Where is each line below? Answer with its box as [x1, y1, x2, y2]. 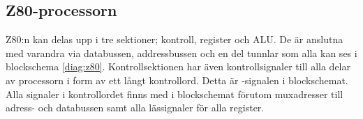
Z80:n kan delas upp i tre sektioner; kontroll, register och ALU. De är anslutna [6, 32, 343, 47]
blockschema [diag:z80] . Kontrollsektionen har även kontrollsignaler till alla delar [6, 59, 350, 74]
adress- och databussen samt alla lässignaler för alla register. [6, 100, 265, 115]
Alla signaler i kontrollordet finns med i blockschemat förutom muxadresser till [6, 86, 343, 101]
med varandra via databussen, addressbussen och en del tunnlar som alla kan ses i [6, 45, 357, 60]
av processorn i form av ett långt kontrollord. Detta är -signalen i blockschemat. [6, 72, 348, 87]
